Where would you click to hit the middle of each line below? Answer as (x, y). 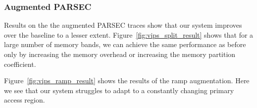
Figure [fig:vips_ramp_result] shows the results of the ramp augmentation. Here (127, 81)
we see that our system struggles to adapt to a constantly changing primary (119, 90)
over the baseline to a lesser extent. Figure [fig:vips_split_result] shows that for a (129, 34)
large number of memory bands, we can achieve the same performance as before (125, 44)
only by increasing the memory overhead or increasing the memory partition (120, 54)
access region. (25, 100)
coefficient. (20, 64)
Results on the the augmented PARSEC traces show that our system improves (123, 25)
